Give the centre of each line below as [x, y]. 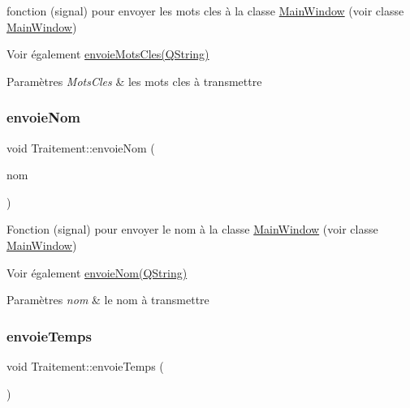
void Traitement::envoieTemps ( [85, 365]
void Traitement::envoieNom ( [81, 147]
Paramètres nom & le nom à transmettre [108, 300]
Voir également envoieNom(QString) [97, 272]
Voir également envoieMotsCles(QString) [108, 54]
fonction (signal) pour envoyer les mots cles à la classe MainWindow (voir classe [205, 11]
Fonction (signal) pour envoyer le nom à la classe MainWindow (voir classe [192, 229]
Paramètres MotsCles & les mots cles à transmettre [134, 81]
